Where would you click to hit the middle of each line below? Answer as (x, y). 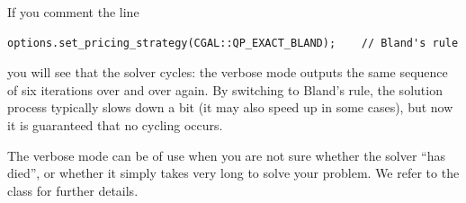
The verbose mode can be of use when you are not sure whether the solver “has (227, 155)
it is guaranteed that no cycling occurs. (115, 124)
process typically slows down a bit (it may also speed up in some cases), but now (230, 107)
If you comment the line (73, 12)
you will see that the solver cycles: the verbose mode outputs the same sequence (228, 72)
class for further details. (73, 190)
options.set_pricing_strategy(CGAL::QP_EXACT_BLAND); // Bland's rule (233, 43)
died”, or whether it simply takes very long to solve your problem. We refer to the (233, 173)
